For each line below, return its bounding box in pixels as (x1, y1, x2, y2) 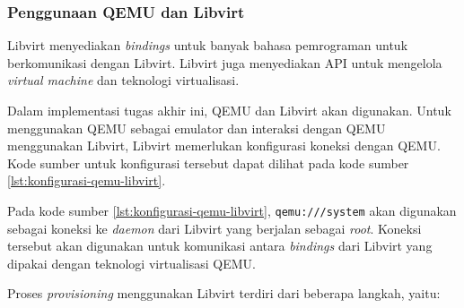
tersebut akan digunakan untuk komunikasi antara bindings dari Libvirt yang (7, 236, 433, 255)
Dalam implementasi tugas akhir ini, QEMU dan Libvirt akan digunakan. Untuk (7, 101, 451, 119)
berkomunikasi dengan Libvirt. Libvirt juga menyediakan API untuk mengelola (7, 53, 442, 72)
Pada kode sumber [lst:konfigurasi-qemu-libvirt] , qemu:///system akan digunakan (7, 201, 457, 219)
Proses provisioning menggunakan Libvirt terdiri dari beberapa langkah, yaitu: (7, 284, 441, 303)
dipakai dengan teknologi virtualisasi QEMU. (7, 253, 256, 272)
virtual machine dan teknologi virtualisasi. (7, 71, 240, 90)
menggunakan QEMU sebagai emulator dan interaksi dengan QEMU (7, 118, 386, 137)
